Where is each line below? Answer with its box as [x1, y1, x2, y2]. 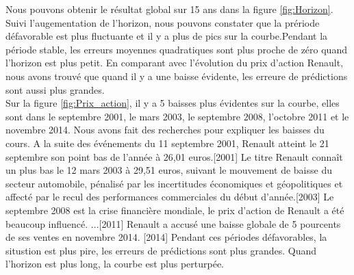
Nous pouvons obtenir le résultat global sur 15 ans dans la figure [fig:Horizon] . [5, 2, 333, 16]
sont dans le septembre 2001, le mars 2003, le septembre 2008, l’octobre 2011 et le [5, 109, 349, 123]
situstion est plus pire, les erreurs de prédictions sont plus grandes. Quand [5, 243, 317, 257]
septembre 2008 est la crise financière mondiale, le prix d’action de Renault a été [5, 202, 344, 217]
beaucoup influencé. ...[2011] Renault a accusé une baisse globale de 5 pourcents [5, 216, 341, 231]
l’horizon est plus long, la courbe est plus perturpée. [5, 257, 224, 271]
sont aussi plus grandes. [5, 82, 105, 96]
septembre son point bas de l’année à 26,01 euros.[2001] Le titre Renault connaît [5, 149, 343, 163]
